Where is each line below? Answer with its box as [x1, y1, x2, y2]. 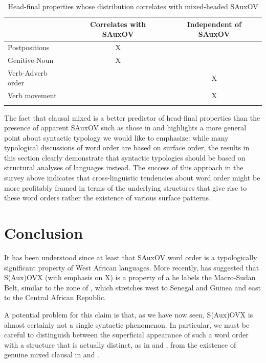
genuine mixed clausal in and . [4, 349, 99, 360]
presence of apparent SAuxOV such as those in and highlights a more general [4, 122, 247, 133]
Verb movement [8, 90, 57, 101]
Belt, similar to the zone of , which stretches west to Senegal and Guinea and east [4, 282, 261, 292]
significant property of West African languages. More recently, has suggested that [4, 262, 259, 273]
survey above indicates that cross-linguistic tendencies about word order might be [4, 172, 260, 183]
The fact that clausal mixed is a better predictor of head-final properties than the [4, 112, 260, 123]
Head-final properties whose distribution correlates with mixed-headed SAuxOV [8, 1, 258, 11]
